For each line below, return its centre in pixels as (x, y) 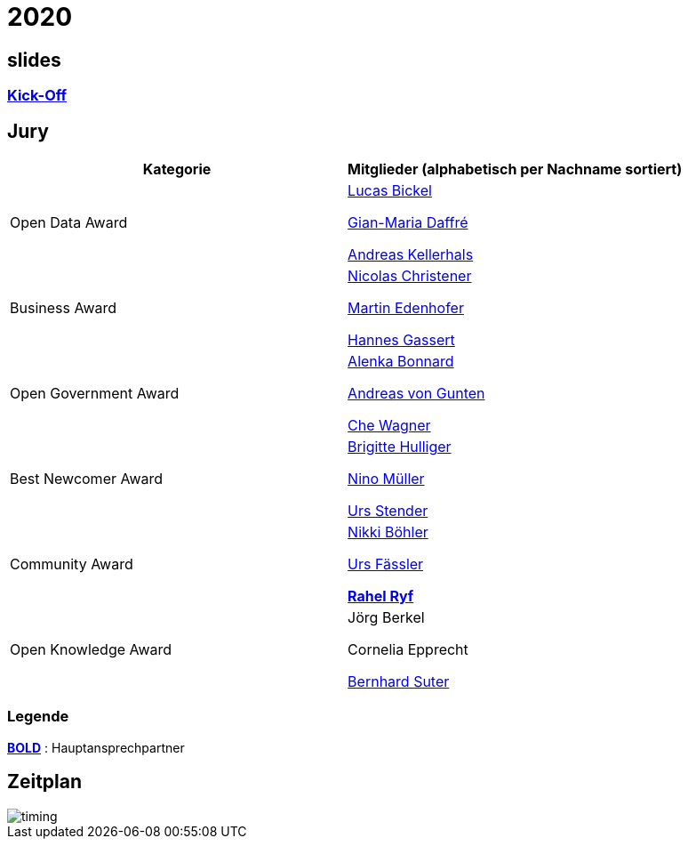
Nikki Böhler (388, 532)
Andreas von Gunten (416, 394)
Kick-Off (37, 96)
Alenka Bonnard (401, 362)
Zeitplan (45, 782)
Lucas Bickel (390, 191)
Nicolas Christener (410, 276)
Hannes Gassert (401, 340)
